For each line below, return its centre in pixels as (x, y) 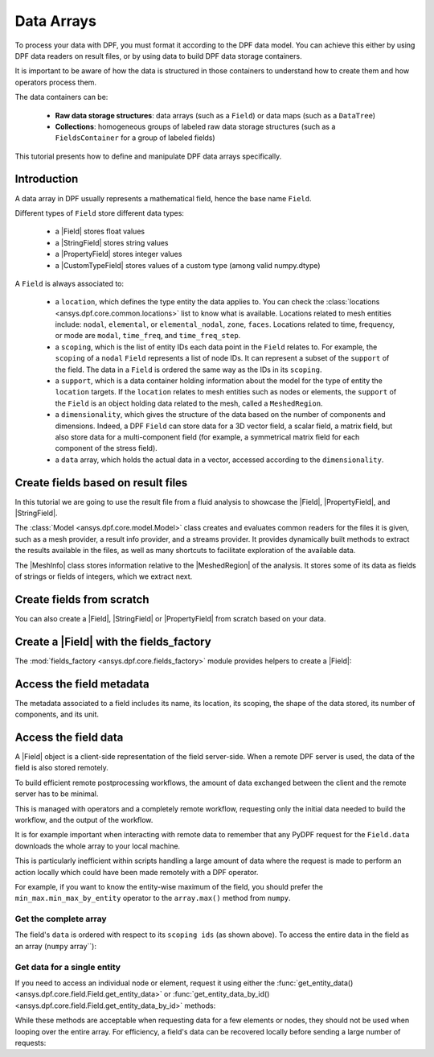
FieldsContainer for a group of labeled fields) (135, 138)
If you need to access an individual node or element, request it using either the (145, 983)
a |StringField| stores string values (112, 242)
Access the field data (69, 737)
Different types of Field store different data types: (100, 213)
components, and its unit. (57, 714)
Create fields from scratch (82, 599)
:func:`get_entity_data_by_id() (221, 994)
